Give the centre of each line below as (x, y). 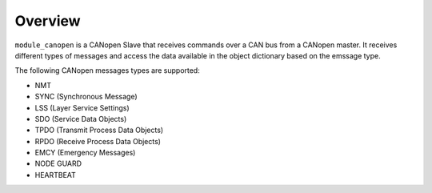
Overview (48, 21)
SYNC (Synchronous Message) (86, 97)
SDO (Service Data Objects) (81, 119)
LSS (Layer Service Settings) (82, 107)
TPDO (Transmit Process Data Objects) (99, 130)
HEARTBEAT (55, 175)
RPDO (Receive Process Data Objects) (98, 141)
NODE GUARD (58, 163)
